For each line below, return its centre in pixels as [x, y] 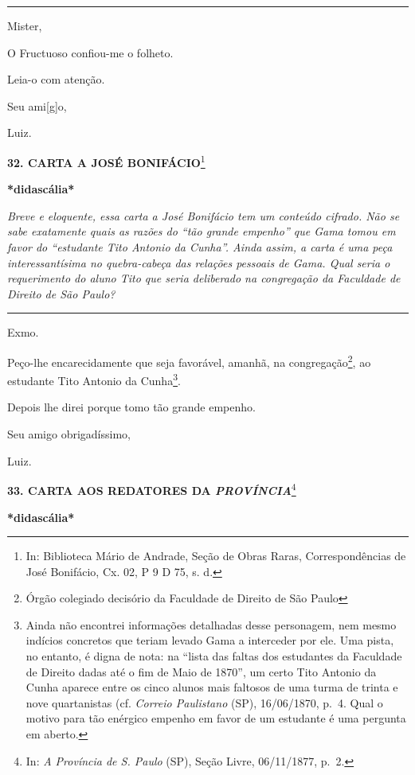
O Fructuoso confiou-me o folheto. [90, 52]
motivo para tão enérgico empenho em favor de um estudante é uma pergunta [216, 718]
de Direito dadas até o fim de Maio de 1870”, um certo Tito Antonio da [201, 671]
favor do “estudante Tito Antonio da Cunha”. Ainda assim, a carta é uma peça [200, 247]
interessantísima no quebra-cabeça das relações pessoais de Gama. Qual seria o [199, 262]
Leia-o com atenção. [56, 79]
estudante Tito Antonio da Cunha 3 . [94, 379]
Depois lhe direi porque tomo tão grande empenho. [131, 407]
